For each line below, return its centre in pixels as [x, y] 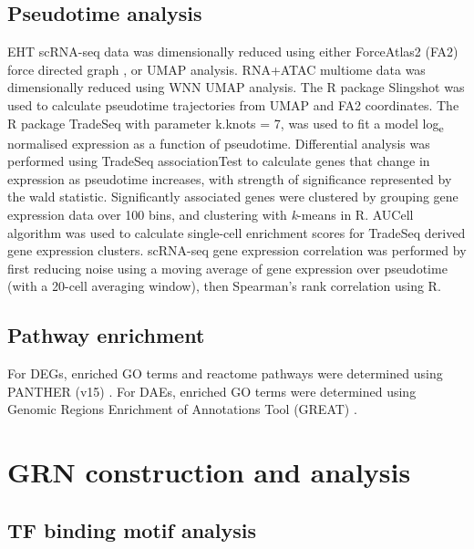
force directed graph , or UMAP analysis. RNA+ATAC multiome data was [216, 69]
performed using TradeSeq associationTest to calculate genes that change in [219, 161]
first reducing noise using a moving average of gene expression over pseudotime [227, 268]
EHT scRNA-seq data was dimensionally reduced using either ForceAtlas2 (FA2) [233, 52]
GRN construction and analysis [209, 472]
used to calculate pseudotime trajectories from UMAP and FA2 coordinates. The [233, 104]
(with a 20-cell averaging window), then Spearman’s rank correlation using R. [224, 286]
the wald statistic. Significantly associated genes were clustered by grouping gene [233, 197]
